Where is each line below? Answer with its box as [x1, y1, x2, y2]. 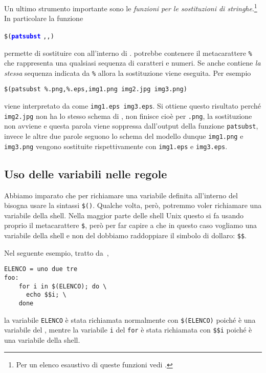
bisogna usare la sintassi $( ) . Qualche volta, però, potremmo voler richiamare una [4, 200, 262, 211]
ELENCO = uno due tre [4, 265, 78, 273]
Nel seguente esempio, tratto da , [4, 247, 109, 258]
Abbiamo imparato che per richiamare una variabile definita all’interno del [4, 190, 238, 200]
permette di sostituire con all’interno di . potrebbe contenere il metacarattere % [4, 47, 252, 58]
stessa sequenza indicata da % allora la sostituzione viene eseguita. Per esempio [4, 67, 251, 78]
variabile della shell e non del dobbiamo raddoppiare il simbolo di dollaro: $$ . [4, 230, 247, 241]
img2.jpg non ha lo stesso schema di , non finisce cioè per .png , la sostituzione [4, 110, 252, 121]
